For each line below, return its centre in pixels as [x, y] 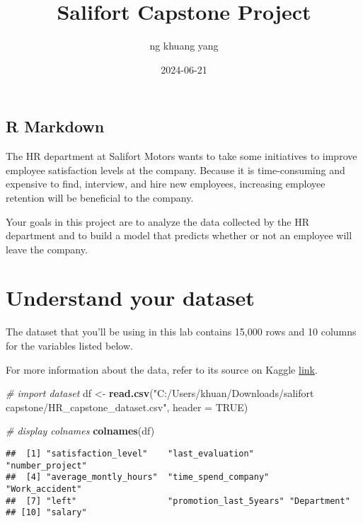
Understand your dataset [130, 298]
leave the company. [47, 249]
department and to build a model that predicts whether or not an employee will [179, 235]
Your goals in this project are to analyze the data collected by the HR [158, 221]
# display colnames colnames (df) [80, 431]
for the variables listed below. [69, 345]
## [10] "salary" [46, 513]
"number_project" [46, 465]
